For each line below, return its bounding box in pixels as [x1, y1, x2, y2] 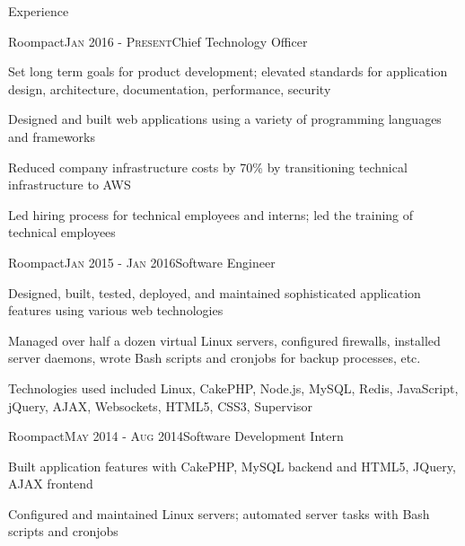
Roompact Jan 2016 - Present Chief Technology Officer [8, 31, 308, 50]
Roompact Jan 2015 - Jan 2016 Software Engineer [8, 252, 276, 271]
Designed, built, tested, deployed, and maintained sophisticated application [8, 283, 421, 302]
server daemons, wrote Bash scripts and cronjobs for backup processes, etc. [8, 348, 421, 367]
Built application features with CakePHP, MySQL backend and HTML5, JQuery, [8, 456, 456, 475]
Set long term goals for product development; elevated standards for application [8, 62, 448, 81]
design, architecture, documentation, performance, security [8, 79, 331, 98]
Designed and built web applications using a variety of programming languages [8, 110, 442, 128]
